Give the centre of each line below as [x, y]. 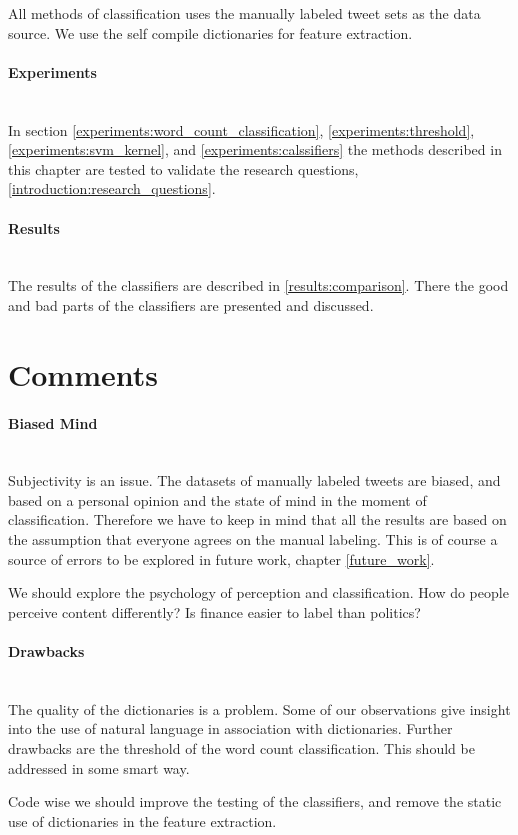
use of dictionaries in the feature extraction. [142, 820]
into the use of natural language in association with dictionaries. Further [230, 728]
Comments [83, 373]
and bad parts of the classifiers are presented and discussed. [191, 304]
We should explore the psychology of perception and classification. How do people [258, 592]
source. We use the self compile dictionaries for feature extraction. [210, 32]
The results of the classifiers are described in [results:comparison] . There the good [258, 285]
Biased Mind [53, 422]
